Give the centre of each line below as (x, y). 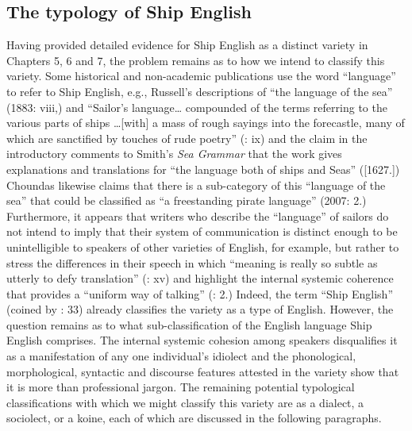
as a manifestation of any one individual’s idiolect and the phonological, (181, 356)
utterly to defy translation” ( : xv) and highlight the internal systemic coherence (200, 278)
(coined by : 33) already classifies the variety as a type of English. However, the (200, 309)
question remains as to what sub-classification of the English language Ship (189, 324)
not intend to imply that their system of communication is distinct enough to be (202, 231)
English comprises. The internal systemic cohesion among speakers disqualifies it (202, 340)
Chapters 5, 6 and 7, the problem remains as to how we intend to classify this (196, 60)
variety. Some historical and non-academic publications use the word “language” (201, 76)
